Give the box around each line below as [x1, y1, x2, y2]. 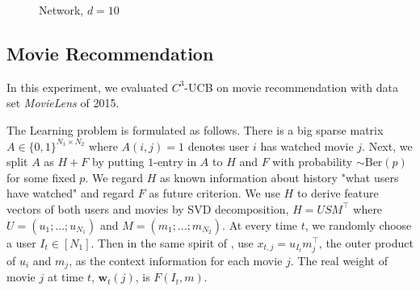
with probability [272, 153, 353, 170]
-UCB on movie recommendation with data [184, 78, 399, 95]
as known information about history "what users [159, 168, 399, 185]
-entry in [153, 153, 197, 170]
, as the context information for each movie [69, 252, 283, 268]
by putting [91, 153, 145, 170]
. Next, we [362, 137, 413, 154]
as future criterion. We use [149, 185, 280, 202]
